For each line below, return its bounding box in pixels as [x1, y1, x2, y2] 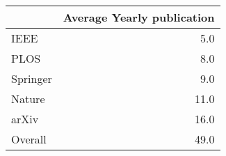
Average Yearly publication [63, 9, 215, 25]
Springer [11, 70, 52, 86]
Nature [11, 91, 45, 107]
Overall [11, 131, 47, 147]
